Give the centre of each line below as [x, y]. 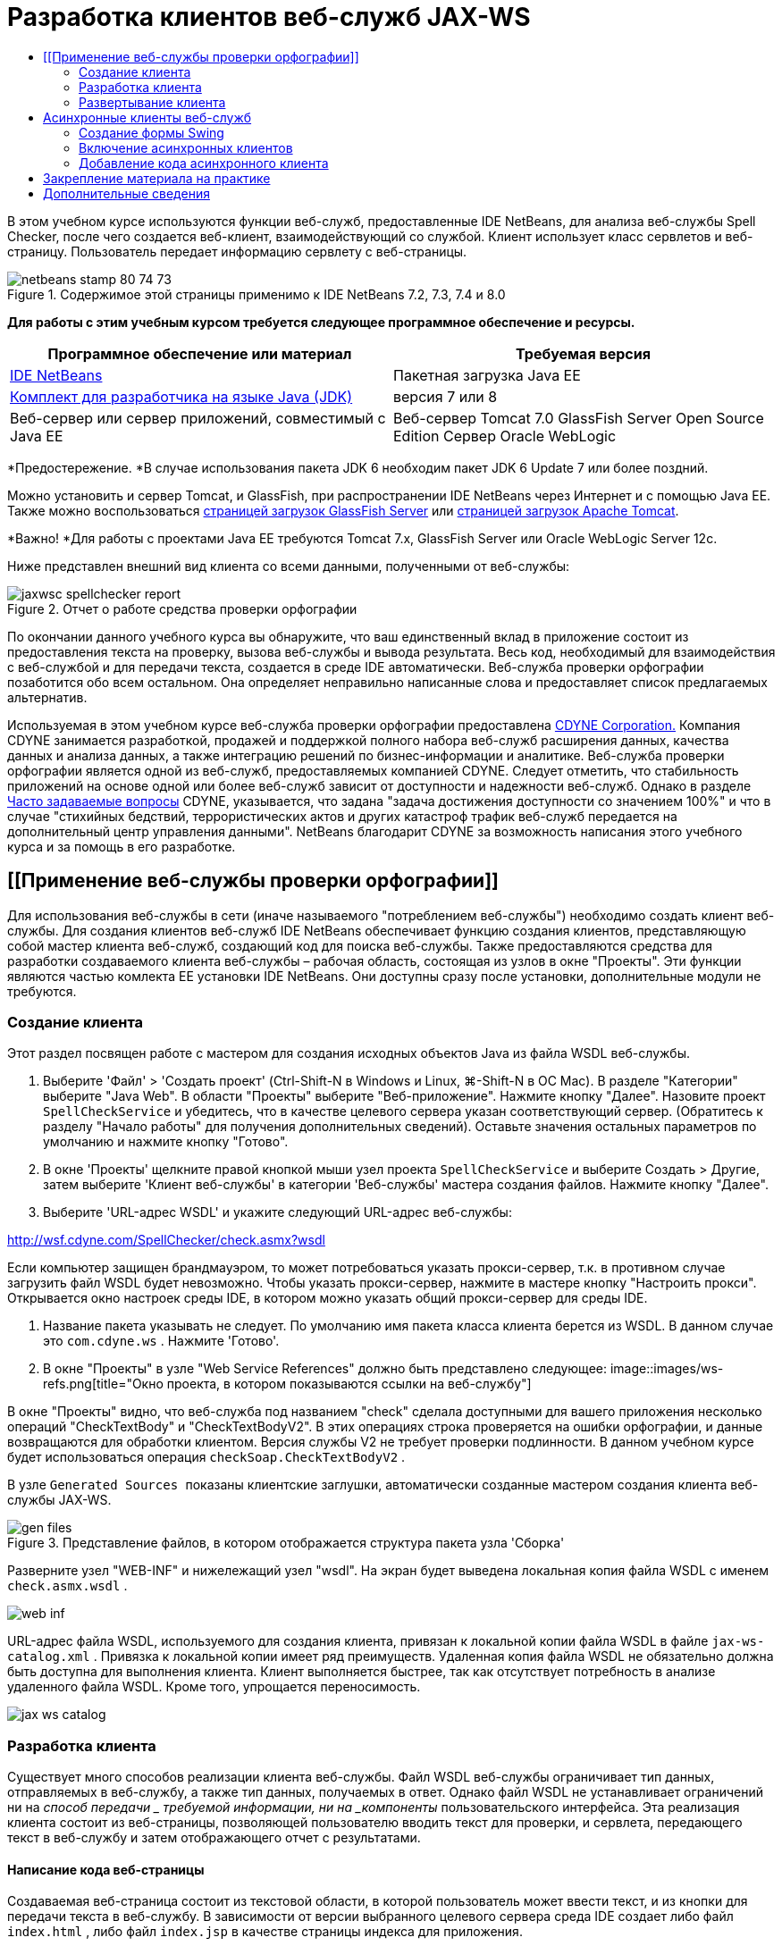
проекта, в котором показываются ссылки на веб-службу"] [349, 1384]
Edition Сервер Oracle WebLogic [505, 436]
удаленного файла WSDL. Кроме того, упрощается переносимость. [214, 1687]
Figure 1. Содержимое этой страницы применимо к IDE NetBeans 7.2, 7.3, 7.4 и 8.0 [256, 294]
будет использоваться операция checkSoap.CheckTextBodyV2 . [206, 1457]
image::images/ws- [667, 1369]
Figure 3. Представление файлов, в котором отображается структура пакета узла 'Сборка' [286, 1543]
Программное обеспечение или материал [200, 353]
